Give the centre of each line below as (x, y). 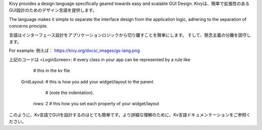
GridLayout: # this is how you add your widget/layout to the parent (87, 81)
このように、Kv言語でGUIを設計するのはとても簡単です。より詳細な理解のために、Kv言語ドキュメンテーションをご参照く (130, 114)
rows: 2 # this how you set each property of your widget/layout (96, 104)
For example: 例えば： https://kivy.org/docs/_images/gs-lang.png (74, 50)
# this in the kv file (52, 71)
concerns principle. (28, 26)
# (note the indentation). (70, 93)
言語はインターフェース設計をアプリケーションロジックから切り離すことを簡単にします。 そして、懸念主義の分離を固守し (130, 35)
